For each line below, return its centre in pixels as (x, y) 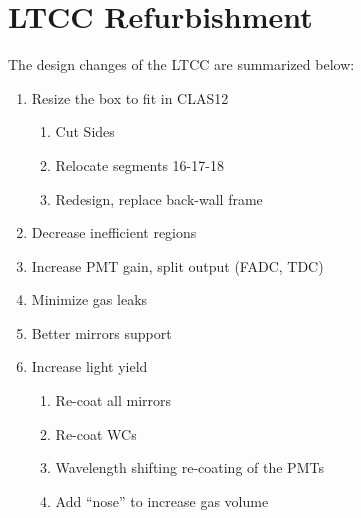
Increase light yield (89, 366)
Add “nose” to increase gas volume (162, 500)
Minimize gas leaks (89, 299)
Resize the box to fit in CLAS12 (130, 97)
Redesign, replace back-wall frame (159, 198)
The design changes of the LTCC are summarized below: (181, 64)
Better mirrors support (101, 332)
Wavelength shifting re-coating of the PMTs (189, 467)
